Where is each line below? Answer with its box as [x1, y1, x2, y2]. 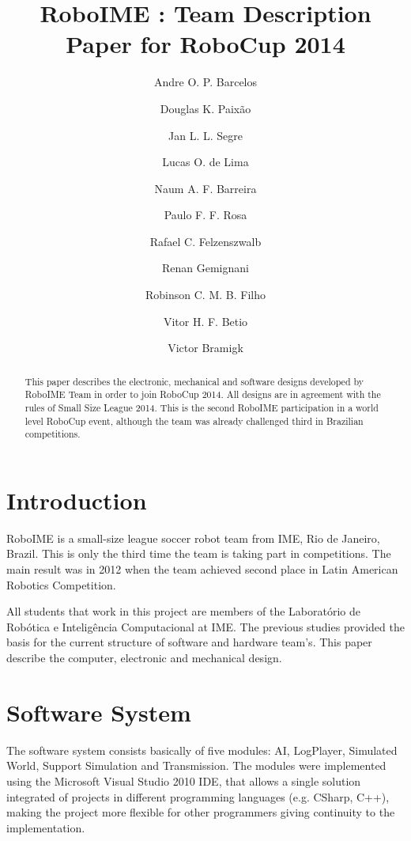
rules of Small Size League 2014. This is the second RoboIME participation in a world [25, 400, 379, 414]
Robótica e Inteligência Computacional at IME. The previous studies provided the [6, 618, 405, 635]
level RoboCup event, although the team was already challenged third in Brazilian [25, 414, 364, 427]
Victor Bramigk [168, 339, 243, 356]
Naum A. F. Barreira [154, 180, 257, 196]
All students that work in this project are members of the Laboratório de [6, 603, 360, 619]
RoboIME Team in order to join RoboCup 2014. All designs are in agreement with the [25, 388, 381, 401]
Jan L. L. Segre [168, 127, 243, 143]
